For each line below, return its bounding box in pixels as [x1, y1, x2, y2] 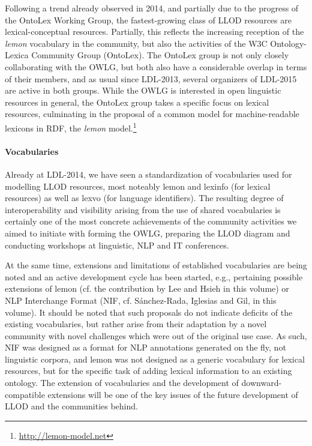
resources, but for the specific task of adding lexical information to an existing [5, 364, 292, 377]
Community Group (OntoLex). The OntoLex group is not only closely [31, 49, 289, 61]
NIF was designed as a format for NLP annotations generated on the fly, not [5, 341, 286, 354]
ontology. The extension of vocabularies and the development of [5, 376, 239, 389]
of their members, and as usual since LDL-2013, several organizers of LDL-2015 [5, 72, 297, 85]
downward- [241, 376, 282, 389]
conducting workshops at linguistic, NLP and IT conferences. [5, 238, 229, 251]
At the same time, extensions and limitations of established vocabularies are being [5, 259, 307, 271]
